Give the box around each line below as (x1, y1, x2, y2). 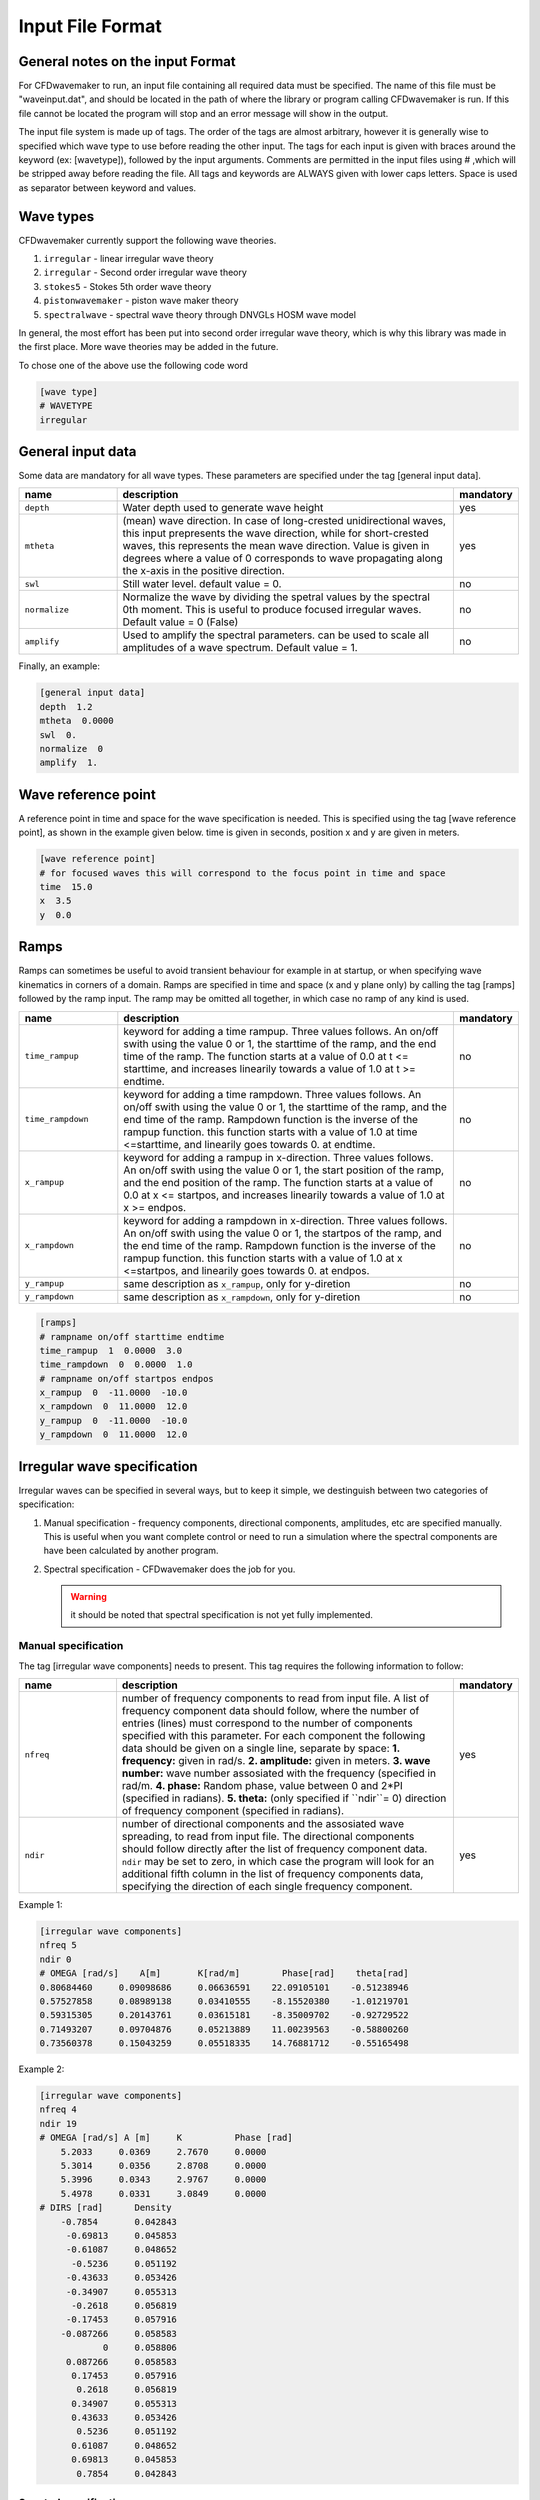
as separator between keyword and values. (18, 181, 197, 194)
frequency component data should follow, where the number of (121, 1704, 420, 1718)
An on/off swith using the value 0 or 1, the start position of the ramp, (123, 1163, 445, 1177)
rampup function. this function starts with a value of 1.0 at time (123, 1125, 418, 1139)
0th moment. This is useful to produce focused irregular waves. (122, 603, 422, 617)
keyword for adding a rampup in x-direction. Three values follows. (123, 1150, 434, 1164)
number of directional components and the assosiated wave (121, 1817, 405, 1831)
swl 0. (39, 729, 77, 740)
